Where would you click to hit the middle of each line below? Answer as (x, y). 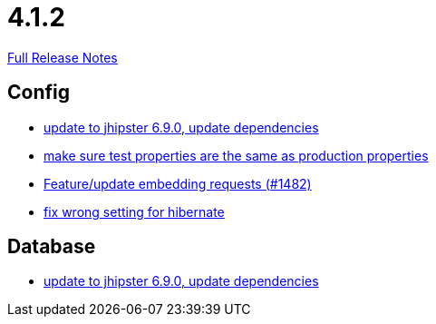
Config (39, 93)
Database (52, 247)
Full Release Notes (63, 57)
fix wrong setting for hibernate (134, 211)
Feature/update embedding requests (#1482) (178, 183)
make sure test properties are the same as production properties (236, 155)
